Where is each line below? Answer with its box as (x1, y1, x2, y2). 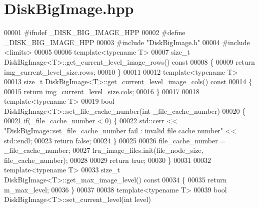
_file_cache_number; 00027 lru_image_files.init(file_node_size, (4, 145, 203, 155)
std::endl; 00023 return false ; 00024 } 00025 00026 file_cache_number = (4, 135, 226, 145)
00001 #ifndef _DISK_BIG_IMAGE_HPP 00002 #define (4, 27, 185, 38)
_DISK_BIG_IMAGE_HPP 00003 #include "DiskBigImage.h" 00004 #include (4, 37, 250, 47)
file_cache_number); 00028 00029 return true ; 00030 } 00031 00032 (4, 154, 211, 165)
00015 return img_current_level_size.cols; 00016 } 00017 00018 (4, 86, 199, 96)
